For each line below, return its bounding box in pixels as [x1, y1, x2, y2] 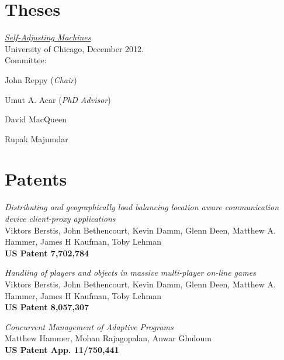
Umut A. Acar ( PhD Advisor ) [5, 93, 111, 105]
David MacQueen [5, 113, 67, 125]
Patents [5, 167, 67, 191]
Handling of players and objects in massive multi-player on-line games [5, 266, 256, 279]
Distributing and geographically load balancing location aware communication [5, 201, 279, 213]
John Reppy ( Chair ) [5, 73, 77, 85]
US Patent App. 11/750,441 [5, 343, 119, 355]
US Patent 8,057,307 [5, 301, 89, 313]
